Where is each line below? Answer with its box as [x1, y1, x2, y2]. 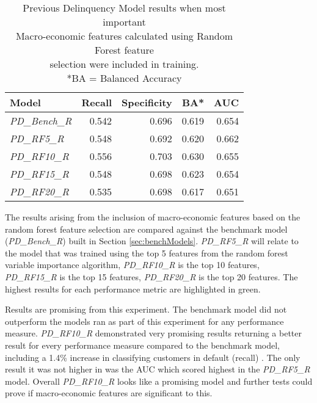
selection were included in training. [49, 57, 199, 71]
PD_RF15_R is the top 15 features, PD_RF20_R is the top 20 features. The [5, 270, 298, 283]
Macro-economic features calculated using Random [15, 29, 233, 43]
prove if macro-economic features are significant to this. [5, 387, 213, 399]
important [103, 15, 146, 29]
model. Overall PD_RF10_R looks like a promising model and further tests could [5, 374, 313, 387]
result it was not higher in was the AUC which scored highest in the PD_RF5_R [5, 363, 310, 376]
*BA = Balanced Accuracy [67, 71, 182, 85]
